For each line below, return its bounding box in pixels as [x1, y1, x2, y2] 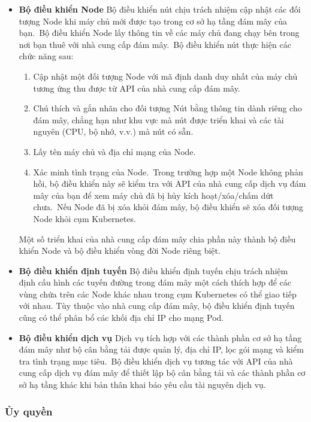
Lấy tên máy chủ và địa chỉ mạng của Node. [33, 145, 196, 157]
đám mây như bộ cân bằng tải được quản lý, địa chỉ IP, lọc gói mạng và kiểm [19, 343, 304, 356]
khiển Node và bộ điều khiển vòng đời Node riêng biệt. [19, 244, 221, 257]
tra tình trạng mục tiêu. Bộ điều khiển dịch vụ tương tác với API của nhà [19, 354, 293, 367]
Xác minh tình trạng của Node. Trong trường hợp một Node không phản [33, 165, 303, 178]
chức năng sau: [19, 50, 74, 62]
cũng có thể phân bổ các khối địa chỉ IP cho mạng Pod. [19, 311, 224, 324]
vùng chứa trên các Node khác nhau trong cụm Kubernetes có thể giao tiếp [19, 287, 297, 300]
